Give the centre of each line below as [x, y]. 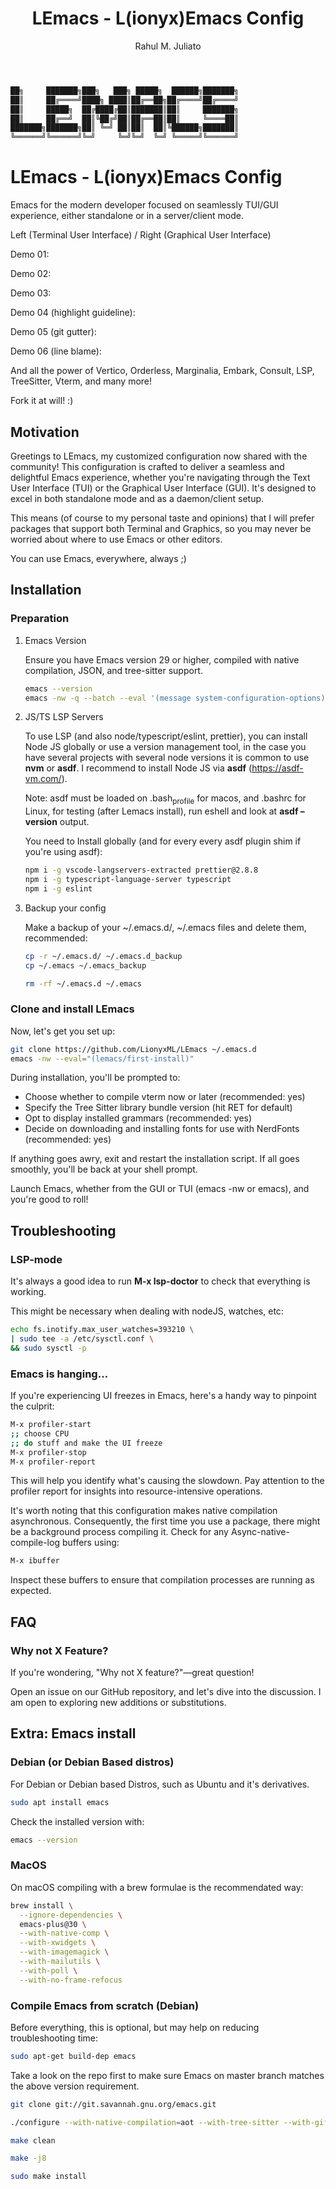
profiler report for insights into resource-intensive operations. [136, 1491]
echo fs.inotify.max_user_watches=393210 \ [102, 1330]
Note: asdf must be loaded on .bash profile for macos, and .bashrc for [165, 799]
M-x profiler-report [53, 1462]
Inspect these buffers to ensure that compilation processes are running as [162, 1580]
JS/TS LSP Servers [64, 717]
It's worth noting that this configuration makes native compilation [144, 1511]
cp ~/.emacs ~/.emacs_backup [85, 965]
